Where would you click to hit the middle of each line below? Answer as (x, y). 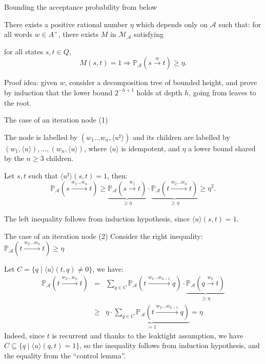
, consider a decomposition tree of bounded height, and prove (161, 82)
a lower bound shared (222, 148)
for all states (24, 51)
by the (14, 158)
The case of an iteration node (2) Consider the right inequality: (104, 236)
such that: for (240, 24)
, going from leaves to (222, 92)
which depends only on (172, 24)
